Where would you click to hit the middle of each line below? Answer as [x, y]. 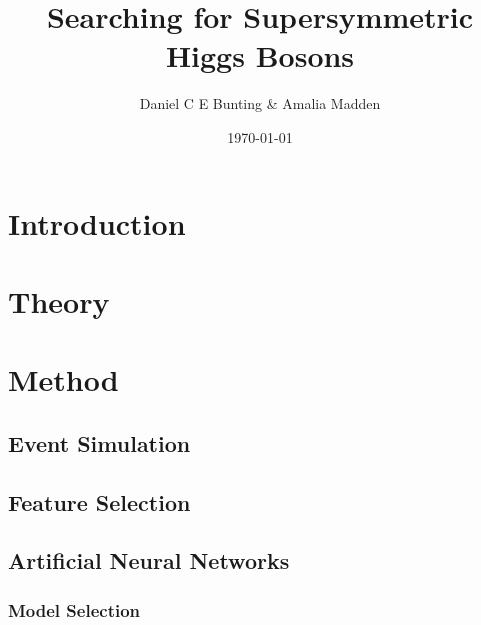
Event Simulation [99, 442]
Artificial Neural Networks [149, 560]
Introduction [97, 222]
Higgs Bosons [260, 55]
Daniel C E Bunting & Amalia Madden [260, 103]
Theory [59, 300]
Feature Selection [99, 501]
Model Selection [74, 609]
